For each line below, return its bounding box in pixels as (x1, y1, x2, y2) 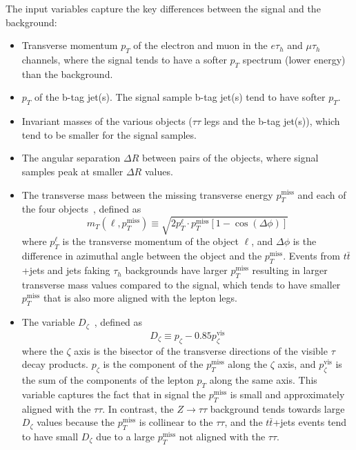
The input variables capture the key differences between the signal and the (6, 1, 321, 15)
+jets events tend (273, 415, 347, 429)
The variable (21, 315, 75, 329)
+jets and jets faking (21, 263, 110, 277)
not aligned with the (179, 429, 266, 443)
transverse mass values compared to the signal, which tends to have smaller (21, 277, 341, 291)
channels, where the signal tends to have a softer (21, 52, 227, 66)
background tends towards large (210, 401, 345, 415)
